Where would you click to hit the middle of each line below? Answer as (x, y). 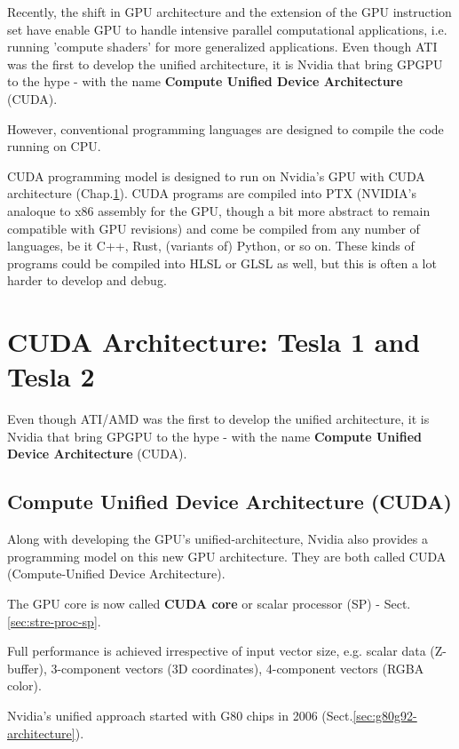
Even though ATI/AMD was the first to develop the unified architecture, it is (218, 419)
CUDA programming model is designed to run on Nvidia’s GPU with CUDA (216, 175)
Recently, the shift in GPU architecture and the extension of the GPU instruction (229, 12)
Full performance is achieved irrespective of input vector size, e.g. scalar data (217, 651)
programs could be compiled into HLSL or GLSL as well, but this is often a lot (222, 263)
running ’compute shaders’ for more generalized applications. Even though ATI (222, 47)
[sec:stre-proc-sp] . (54, 621)
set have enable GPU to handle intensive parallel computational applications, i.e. (227, 29)
